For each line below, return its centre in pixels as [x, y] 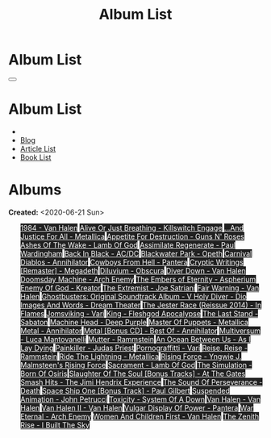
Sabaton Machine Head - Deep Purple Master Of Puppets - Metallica [134, 322]
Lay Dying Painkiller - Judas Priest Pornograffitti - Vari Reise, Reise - [134, 348]
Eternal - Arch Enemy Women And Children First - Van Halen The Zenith [140, 416]
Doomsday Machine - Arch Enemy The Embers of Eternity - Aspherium [138, 279]
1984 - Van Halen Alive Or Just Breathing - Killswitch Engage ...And [132, 227]
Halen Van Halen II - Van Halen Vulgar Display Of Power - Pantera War [137, 407]
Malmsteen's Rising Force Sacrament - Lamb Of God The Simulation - [136, 365]
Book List [35, 157]
